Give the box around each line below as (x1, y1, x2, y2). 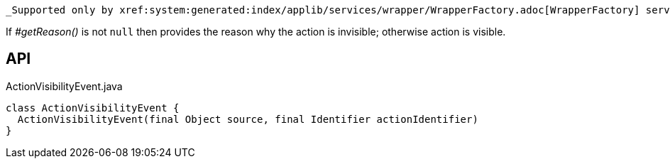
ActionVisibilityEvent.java (6, 80, 123, 92)
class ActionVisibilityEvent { (6, 102, 180, 114)
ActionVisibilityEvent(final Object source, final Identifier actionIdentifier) (17, 113, 478, 125)
